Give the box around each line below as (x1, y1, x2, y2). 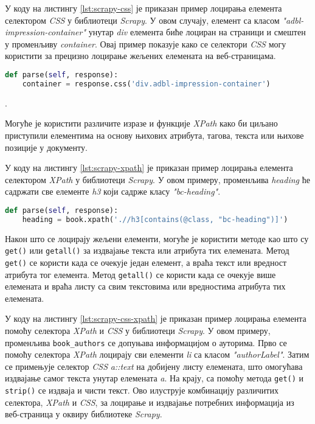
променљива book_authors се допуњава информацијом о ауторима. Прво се (5, 336, 287, 349)
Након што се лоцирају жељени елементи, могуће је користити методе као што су (5, 232, 309, 245)
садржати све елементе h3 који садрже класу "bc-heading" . (5, 185, 221, 198)
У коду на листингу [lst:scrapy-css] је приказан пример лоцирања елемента (5, 2, 282, 14)
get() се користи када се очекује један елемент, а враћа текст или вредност (5, 255, 287, 268)
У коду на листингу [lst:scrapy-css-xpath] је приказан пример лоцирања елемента (5, 312, 306, 325)
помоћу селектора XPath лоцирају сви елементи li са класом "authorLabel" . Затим (5, 348, 310, 361)
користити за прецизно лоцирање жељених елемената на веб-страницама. (5, 49, 276, 62)
